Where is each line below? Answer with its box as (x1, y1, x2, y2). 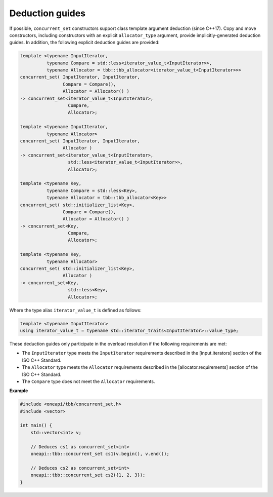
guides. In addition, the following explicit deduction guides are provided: (9, 40, 160, 46)
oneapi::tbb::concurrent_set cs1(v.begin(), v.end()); (30, 451, 169, 456)
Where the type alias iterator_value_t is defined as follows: (9, 307, 142, 313)
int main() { (20, 423, 53, 428)
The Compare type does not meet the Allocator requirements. (22, 378, 155, 385)
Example (9, 388, 28, 394)
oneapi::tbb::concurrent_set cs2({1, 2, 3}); (30, 472, 146, 478)
